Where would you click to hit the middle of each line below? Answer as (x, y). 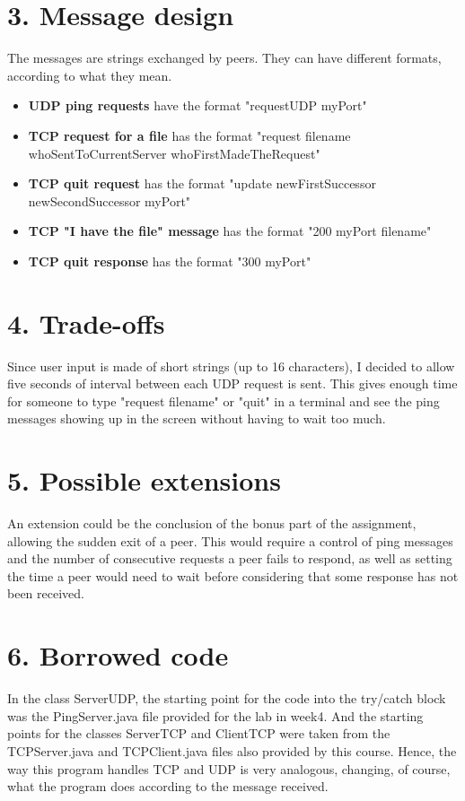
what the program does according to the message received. (168, 786)
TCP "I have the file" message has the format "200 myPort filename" (230, 231)
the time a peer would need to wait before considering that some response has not (233, 575)
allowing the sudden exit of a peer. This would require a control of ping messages (230, 540)
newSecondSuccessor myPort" (110, 200)
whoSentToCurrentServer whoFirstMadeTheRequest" (174, 153)
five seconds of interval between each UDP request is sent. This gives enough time (232, 383)
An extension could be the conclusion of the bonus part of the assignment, (212, 523)
